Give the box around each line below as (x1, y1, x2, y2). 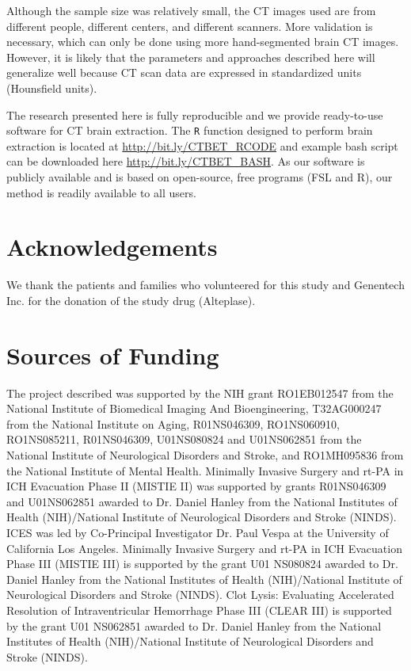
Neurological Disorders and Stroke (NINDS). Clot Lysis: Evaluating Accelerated (6, 586, 394, 603)
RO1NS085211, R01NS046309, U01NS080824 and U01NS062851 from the (6, 431, 362, 448)
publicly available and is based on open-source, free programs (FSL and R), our (6, 169, 393, 185)
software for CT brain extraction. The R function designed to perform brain (6, 122, 373, 139)
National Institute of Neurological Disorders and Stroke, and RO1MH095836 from (6, 447, 404, 463)
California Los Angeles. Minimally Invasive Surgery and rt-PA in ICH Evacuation (6, 539, 402, 556)
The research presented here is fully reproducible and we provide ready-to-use (6, 106, 383, 123)
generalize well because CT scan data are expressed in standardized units (6, 64, 362, 81)
